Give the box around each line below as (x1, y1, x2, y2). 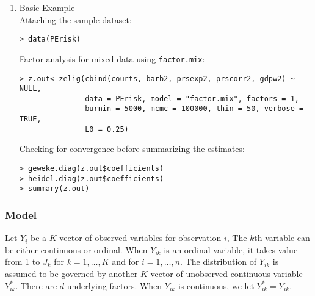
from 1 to (5, 255, 40, 268)
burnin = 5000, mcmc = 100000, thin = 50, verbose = (85, 104, 304, 114)
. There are (15, 279, 57, 292)
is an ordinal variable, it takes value (164, 243, 298, 256)
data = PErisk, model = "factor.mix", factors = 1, (85, 94, 299, 103)
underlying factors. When (67, 279, 162, 292)
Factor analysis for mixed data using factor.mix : (19, 52, 205, 65)
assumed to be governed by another (5, 267, 138, 280)
